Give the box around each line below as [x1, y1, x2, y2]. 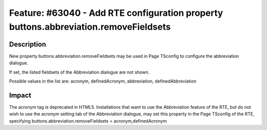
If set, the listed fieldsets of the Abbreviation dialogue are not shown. [9, 69, 150, 75]
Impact [9, 91, 32, 99]
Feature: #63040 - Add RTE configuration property [9, 7, 223, 18]
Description [9, 40, 46, 48]
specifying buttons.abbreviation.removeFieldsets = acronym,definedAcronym [9, 118, 167, 124]
